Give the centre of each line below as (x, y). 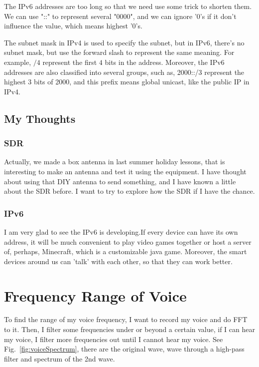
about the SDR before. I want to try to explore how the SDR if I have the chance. (129, 191)
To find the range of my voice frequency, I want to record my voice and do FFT (126, 319)
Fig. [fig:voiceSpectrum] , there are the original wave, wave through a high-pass (124, 349)
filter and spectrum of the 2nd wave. (60, 358)
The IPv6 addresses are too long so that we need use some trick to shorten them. (128, 6)
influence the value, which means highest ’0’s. (73, 26)
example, (18, 62)
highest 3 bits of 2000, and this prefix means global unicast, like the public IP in (127, 82)
